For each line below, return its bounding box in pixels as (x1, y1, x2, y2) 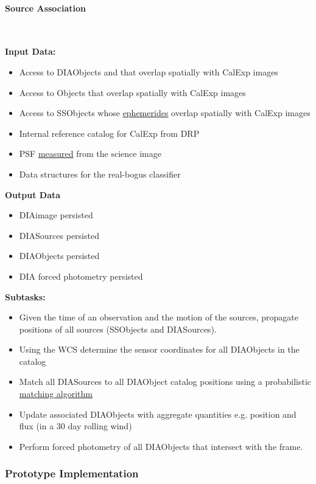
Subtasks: (5, 290, 46, 303)
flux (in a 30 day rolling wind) (19, 420, 132, 432)
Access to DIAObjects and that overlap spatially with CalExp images (19, 65, 278, 78)
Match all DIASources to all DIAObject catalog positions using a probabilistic (19, 375, 312, 388)
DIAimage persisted (19, 209, 93, 221)
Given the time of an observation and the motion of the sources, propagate (19, 311, 298, 323)
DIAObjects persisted (19, 249, 100, 262)
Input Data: (5, 45, 56, 58)
